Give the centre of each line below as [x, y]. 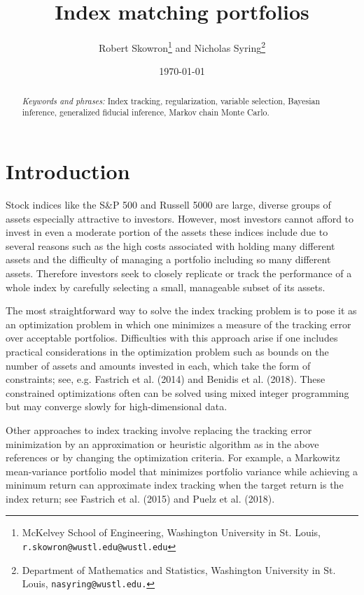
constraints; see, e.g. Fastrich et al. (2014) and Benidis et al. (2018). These [166, 379]
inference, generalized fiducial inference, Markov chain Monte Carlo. [146, 112]
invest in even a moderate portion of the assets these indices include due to [167, 232]
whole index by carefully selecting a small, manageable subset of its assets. [166, 287]
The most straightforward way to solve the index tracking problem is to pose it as [181, 310]
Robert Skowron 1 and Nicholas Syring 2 [182, 47]
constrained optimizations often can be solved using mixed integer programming [177, 392]
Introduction [68, 171]
